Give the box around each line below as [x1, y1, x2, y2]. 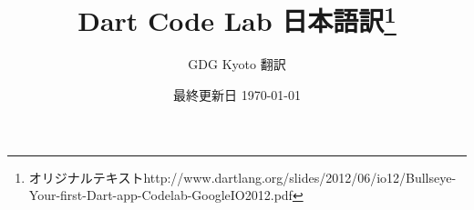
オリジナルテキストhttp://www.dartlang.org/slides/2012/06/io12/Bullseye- [28, 167, 457, 186]
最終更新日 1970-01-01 [173, 85, 301, 105]
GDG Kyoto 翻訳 [188, 55, 286, 74]
